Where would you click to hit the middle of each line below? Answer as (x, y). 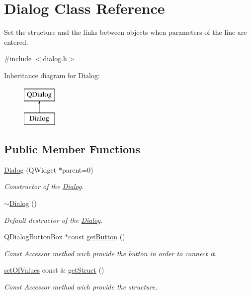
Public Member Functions (72, 149)
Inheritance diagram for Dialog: (52, 75)
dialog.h (55, 58)
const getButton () (97, 237)
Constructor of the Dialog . (44, 186)
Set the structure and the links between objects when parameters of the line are (125, 32)
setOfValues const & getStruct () (54, 270)
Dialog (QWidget (30, 169)
